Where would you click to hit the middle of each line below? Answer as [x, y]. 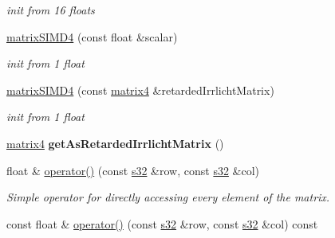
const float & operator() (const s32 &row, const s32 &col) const [162, 223]
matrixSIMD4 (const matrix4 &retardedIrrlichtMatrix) [140, 90]
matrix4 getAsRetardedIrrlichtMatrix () [115, 143]
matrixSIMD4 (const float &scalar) [92, 36]
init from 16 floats [51, 10]
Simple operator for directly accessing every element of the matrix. [168, 197]
